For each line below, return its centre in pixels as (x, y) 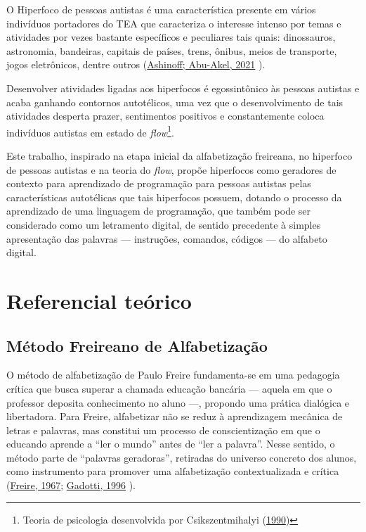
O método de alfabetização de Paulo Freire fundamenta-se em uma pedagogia (173, 375)
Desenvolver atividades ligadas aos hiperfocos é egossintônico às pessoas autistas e (183, 88)
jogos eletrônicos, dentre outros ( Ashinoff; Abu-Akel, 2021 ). (136, 64)
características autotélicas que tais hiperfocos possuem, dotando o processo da (174, 197)
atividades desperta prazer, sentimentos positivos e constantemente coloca (165, 116)
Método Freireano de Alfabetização (137, 345)
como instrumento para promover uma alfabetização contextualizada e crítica (173, 471)
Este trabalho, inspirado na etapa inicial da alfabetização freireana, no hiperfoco (179, 156)
